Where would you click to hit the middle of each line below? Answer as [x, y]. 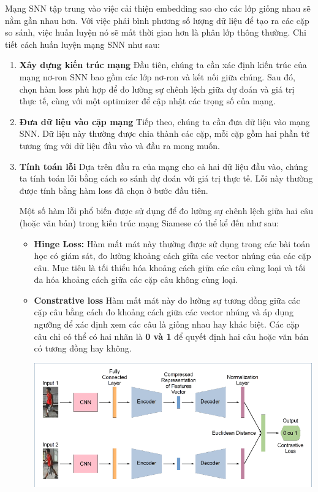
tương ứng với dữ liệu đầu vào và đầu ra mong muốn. [119, 145]
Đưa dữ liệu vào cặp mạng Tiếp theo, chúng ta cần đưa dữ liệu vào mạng [165, 121]
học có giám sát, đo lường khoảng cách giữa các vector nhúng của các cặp [172, 256]
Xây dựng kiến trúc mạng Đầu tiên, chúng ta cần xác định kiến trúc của [163, 65]
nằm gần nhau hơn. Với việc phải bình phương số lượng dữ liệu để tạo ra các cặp [157, 20]
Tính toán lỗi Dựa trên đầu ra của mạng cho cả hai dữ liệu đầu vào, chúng [164, 166]
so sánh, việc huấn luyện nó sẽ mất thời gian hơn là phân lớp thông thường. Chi [156, 32]
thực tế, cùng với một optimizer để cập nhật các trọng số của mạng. [147, 101]
